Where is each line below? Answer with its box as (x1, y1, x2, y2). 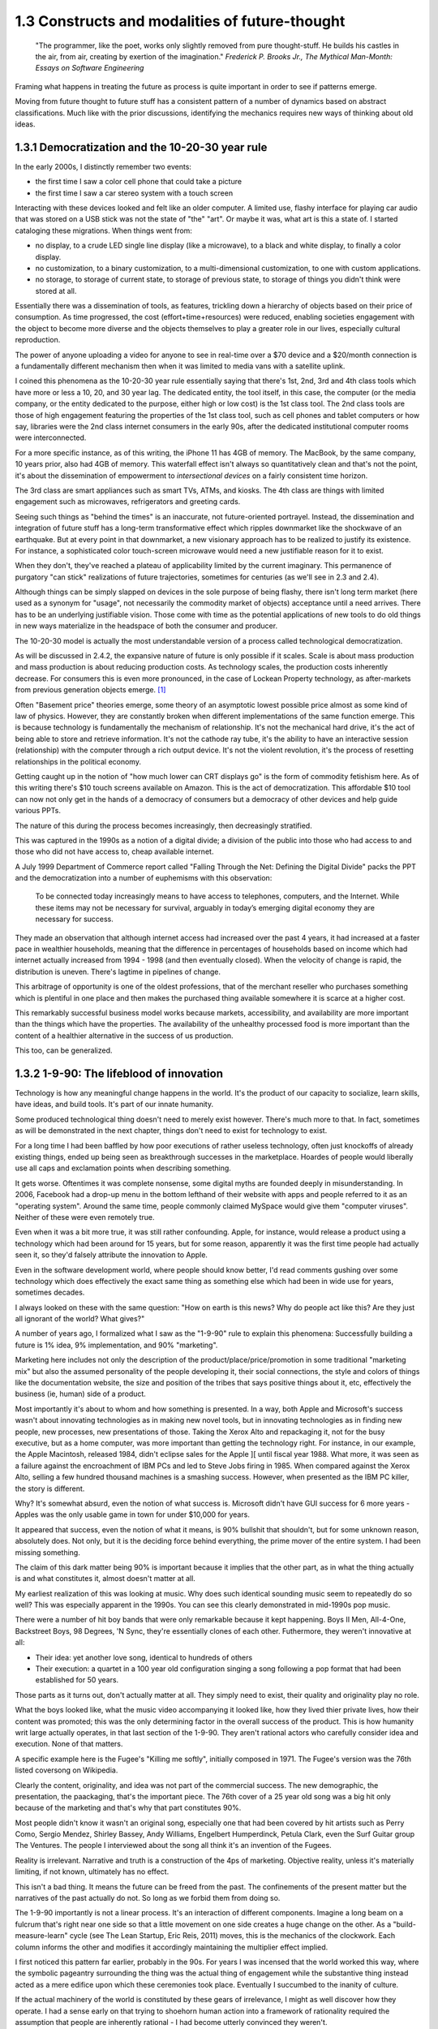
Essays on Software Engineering (35, 63, 144, 73)
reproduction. (15, 335, 61, 345)
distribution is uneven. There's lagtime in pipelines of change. (15, 967, 221, 976)
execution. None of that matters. (15, 1739, 123, 1749)
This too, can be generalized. (15, 1045, 113, 1055)
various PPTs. (15, 806, 61, 816)
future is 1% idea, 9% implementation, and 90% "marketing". (15, 1340, 218, 1350)
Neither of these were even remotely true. (15, 1212, 155, 1221)
